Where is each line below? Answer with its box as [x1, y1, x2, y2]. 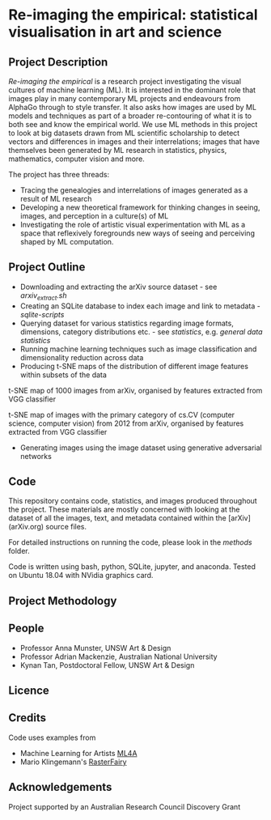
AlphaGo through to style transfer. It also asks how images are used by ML [8, 103, 257, 112]
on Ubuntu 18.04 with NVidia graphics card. [8, 571, 154, 580]
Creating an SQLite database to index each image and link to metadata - [19, 301, 260, 311]
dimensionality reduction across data [19, 352, 144, 362]
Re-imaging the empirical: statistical [8, 6, 258, 24]
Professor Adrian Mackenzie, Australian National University [19, 652, 218, 661]
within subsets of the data [19, 370, 108, 380]
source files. [45, 522, 87, 532]
